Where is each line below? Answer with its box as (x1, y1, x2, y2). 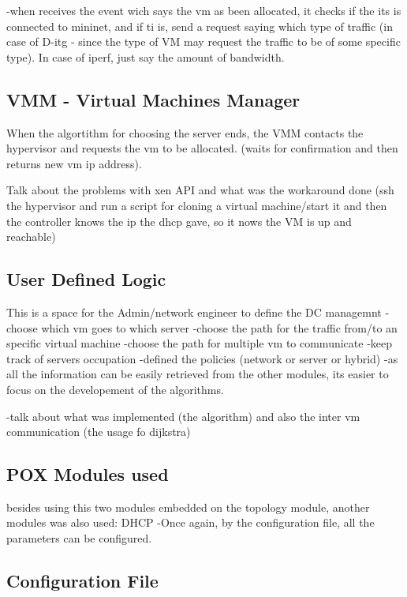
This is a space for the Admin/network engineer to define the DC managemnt (6, 303, 382, 320)
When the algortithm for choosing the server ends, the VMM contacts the (6, 124, 364, 141)
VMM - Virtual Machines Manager (6, 87, 301, 111)
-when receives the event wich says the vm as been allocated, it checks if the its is (6, 2, 401, 18)
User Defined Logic (6, 267, 166, 291)
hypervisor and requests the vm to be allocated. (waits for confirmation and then (6, 140, 398, 156)
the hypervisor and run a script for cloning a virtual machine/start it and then (6, 197, 387, 213)
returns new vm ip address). (6, 155, 142, 171)
